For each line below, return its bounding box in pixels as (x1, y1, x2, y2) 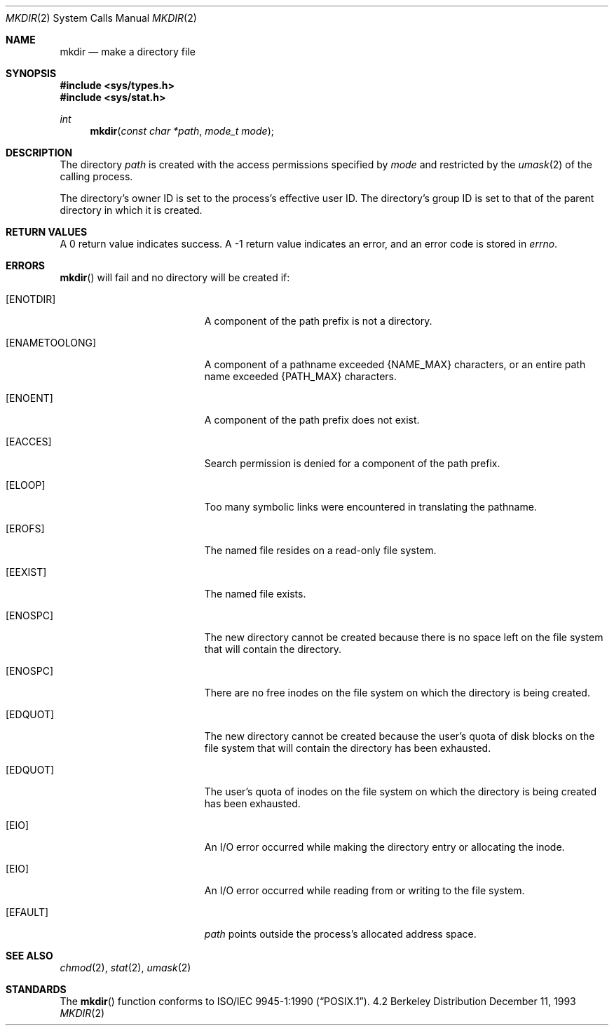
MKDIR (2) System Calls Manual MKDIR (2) (6, 12, 197, 24)
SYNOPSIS (6, 67, 57, 79)
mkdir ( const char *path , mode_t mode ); (90, 125, 275, 137)
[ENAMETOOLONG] (6, 337, 97, 349)
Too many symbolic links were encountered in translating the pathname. (204, 501, 537, 513)
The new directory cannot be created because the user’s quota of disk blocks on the (204, 730, 595, 742)
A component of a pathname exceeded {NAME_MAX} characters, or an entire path (204, 358, 586, 370)
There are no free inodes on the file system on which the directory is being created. (204, 687, 590, 699)
